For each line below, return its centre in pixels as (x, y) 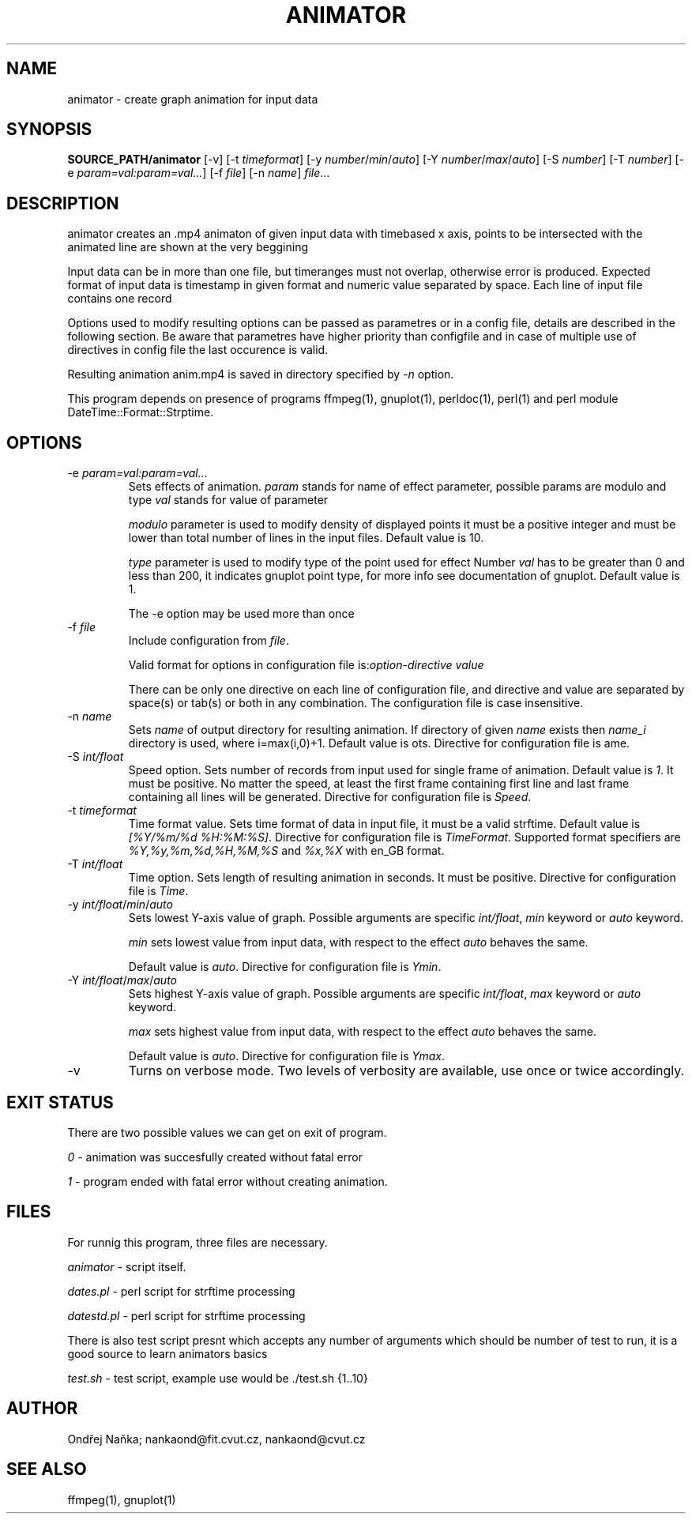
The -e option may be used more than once (241, 614)
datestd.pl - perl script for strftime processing (186, 1315)
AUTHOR (42, 1409)
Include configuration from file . (209, 641)
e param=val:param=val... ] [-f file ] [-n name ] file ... (199, 173)
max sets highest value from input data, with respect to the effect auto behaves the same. (362, 1032)
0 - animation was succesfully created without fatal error (215, 1157)
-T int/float (95, 864)
